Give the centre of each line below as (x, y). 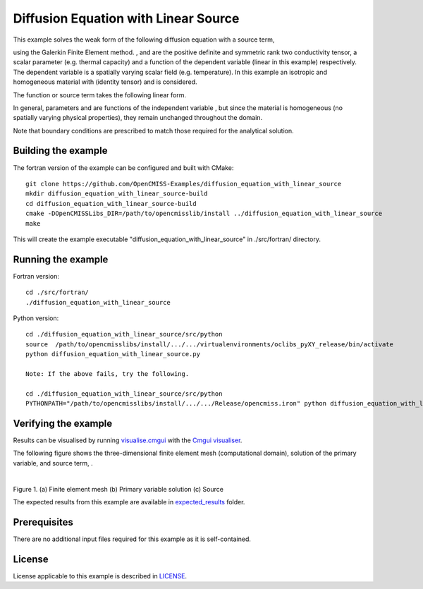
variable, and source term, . (53, 463)
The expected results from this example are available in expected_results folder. (129, 502)
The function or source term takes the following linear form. (100, 95)
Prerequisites (43, 522)
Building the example (60, 151)
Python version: (36, 318)
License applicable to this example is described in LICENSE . (100, 576)
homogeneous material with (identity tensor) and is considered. (105, 82)
